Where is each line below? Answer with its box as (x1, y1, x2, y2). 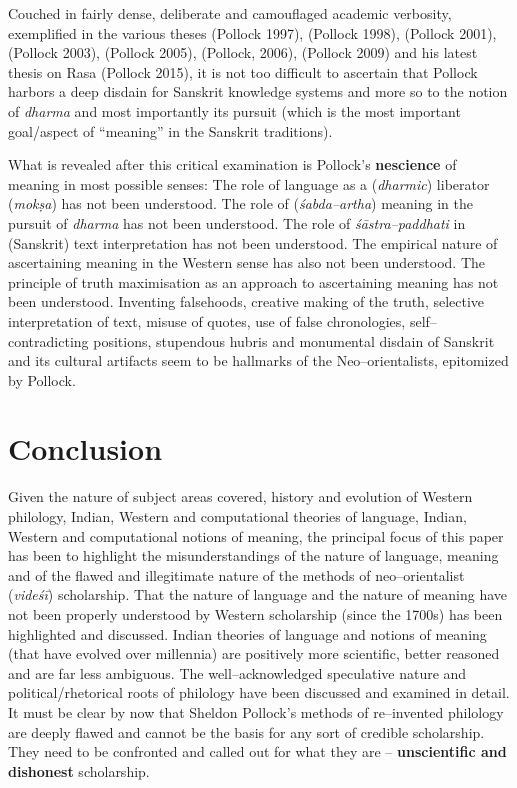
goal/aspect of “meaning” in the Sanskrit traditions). (8, 120, 333, 141)
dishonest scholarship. (8, 760, 150, 781)
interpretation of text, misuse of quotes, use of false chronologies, (8, 310, 406, 331)
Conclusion (8, 428, 163, 469)
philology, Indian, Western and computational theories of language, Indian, (8, 506, 467, 526)
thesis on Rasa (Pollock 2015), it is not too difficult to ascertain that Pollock (8, 61, 478, 82)
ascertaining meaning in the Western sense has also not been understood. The (8, 252, 486, 273)
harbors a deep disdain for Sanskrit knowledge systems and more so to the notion (8, 81, 508, 102)
